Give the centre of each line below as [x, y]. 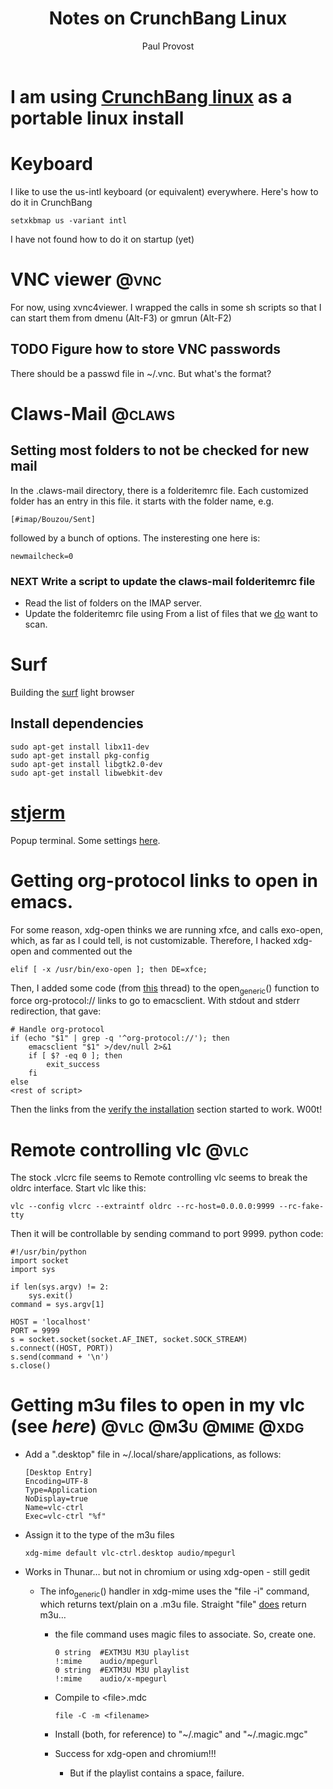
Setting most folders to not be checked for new [160, 450]
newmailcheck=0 [42, 556]
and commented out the [83, 951]
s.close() [31, 1366]
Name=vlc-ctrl [54, 1508]
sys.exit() [51, 1296]
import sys [33, 1270]
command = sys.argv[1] [57, 1305]
